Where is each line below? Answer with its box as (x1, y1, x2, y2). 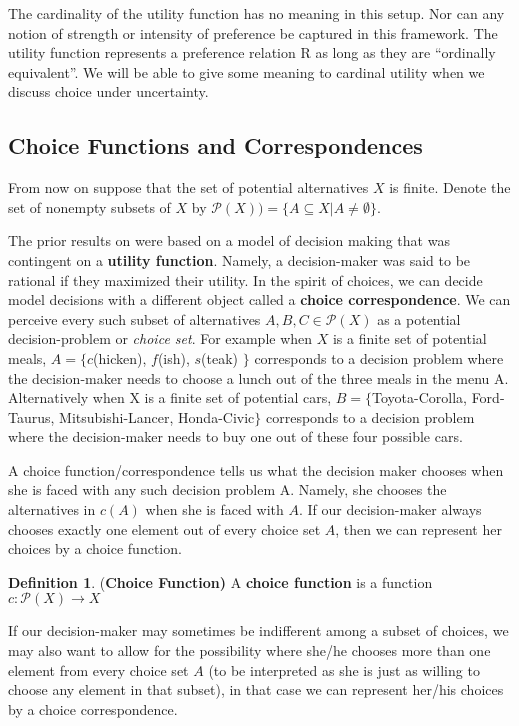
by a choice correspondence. (8, 698, 178, 719)
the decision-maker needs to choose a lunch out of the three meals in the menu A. (8, 367, 509, 388)
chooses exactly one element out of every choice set (8, 518, 321, 539)
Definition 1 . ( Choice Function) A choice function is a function (8, 571, 433, 592)
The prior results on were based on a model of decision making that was (8, 230, 450, 251)
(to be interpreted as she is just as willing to (208, 659, 480, 680)
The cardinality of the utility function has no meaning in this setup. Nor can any (8, 3, 505, 23)
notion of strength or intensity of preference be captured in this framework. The (8, 22, 498, 43)
